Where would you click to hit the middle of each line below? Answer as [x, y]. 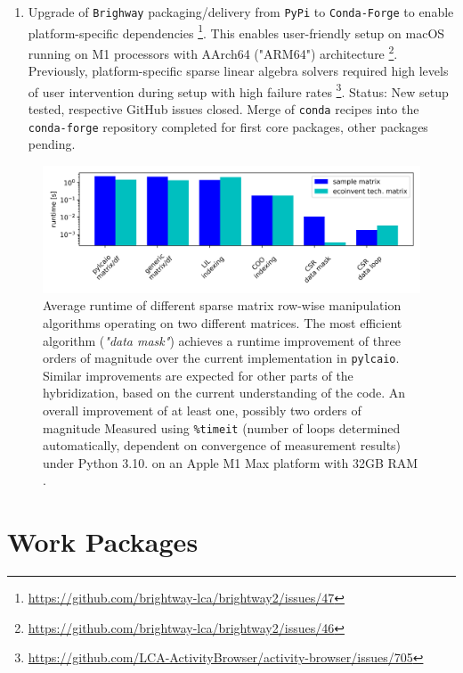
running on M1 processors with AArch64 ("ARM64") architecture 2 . [213, 52]
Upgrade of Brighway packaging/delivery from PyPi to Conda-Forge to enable [241, 12]
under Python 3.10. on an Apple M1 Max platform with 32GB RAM [231, 462]
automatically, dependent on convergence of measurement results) [222, 445]
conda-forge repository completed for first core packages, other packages [228, 126]
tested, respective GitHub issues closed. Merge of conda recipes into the [223, 109]
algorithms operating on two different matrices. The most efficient [223, 322]
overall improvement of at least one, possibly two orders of [202, 410]
